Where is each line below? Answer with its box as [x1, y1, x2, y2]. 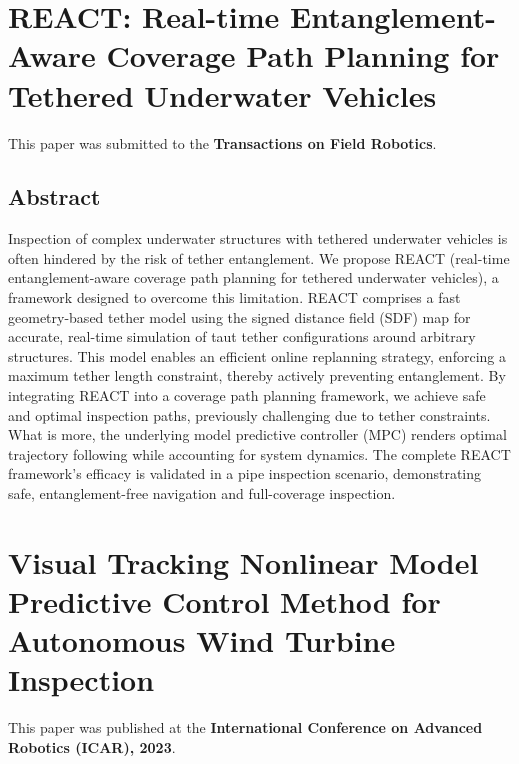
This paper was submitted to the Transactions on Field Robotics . [8, 132, 437, 153]
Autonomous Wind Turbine [8, 620, 396, 661]
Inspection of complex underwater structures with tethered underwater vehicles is [8, 228, 508, 249]
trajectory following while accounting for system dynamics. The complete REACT [8, 443, 511, 464]
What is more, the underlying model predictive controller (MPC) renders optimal [8, 424, 507, 445]
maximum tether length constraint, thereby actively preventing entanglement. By [8, 365, 506, 386]
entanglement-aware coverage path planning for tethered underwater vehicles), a [8, 267, 499, 288]
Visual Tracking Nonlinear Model [8, 541, 479, 582]
